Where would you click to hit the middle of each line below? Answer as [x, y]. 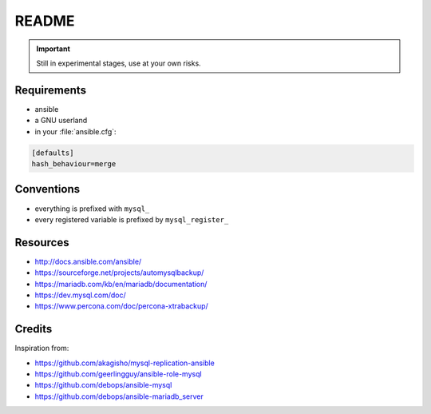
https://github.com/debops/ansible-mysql [103, 385]
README [45, 21]
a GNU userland [61, 121]
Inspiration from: [42, 348]
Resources [42, 243]
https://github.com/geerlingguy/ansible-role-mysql [119, 374]
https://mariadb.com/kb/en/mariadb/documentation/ [121, 284]
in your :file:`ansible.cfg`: [75, 131]
